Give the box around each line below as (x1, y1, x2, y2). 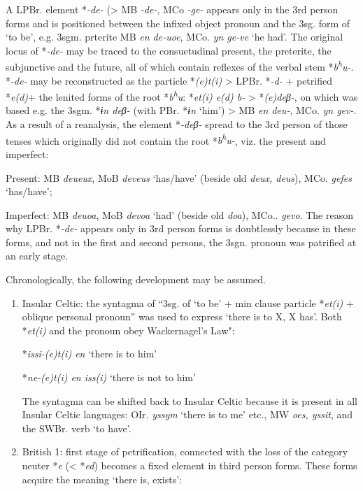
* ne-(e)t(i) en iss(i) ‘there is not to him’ (22, 370, 196, 385)
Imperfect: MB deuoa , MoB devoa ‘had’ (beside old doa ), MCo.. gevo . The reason (6, 207, 353, 222)
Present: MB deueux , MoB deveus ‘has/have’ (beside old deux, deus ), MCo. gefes (6, 170, 352, 185)
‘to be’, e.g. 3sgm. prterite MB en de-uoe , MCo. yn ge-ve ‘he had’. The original (6, 29, 343, 44)
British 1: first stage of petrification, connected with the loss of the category (22, 444, 348, 459)
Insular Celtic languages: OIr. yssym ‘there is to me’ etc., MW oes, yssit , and (22, 407, 353, 422)
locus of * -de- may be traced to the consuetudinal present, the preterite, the (6, 43, 332, 57)
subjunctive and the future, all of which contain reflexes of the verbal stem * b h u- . (6, 57, 354, 74)
